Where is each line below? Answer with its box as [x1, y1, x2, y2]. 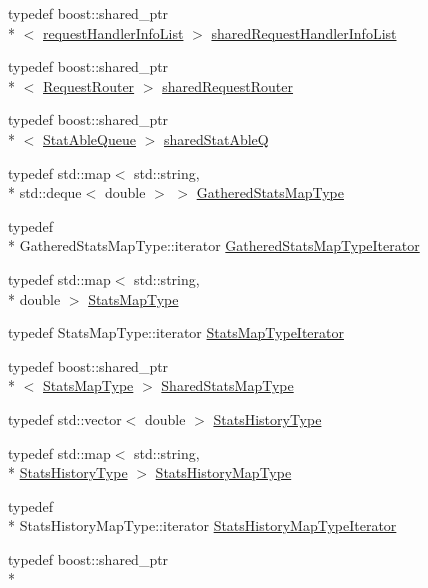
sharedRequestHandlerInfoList [211, 22, 397, 43]
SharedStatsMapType [161, 375, 294, 396]
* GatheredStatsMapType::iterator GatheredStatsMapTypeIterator [8, 235, 420, 256]
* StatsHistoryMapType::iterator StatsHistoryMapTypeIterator [8, 515, 397, 536]
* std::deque [8, 182, 82, 203]
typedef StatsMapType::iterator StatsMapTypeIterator [8, 322, 344, 343]
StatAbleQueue [43, 128, 136, 149]
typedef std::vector [8, 408, 122, 429]
